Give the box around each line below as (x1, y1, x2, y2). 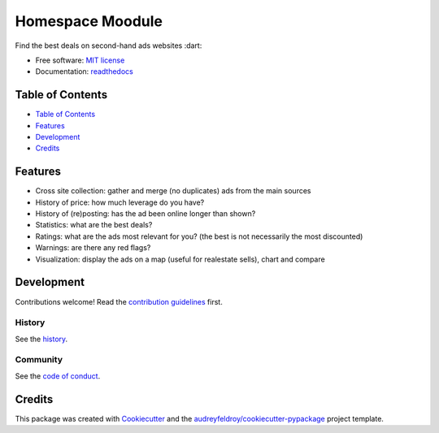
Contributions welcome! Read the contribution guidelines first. (15, 297, 223, 306)
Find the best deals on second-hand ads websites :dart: (15, 41, 202, 50)
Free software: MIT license (35, 55, 125, 65)
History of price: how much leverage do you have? (35, 197, 205, 207)
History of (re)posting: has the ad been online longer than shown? (35, 209, 256, 219)
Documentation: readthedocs (35, 67, 133, 76)
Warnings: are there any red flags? (35, 243, 151, 253)
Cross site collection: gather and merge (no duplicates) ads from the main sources (35, 186, 311, 196)
